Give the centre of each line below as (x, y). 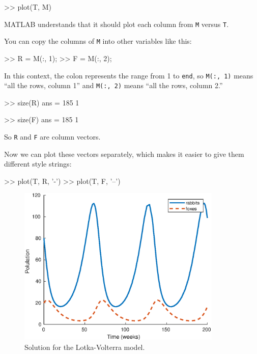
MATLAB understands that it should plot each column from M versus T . (117, 24)
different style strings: (38, 164)
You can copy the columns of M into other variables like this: (98, 41)
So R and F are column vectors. (52, 137)
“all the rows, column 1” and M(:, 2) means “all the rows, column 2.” (113, 85)
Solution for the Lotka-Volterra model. (85, 347)
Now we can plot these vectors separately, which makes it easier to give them (124, 154)
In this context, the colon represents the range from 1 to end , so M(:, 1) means (129, 75)
